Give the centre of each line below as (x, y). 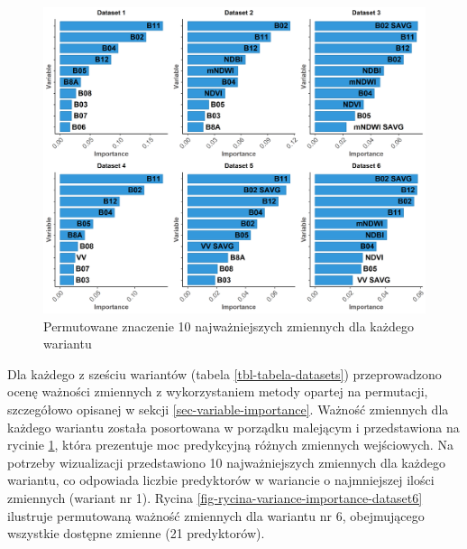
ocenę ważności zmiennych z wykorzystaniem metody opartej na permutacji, (218, 391)
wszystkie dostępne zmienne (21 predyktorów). (136, 533)
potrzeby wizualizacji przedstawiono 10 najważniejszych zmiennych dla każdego (226, 462)
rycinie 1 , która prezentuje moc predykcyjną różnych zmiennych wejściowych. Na (230, 445)
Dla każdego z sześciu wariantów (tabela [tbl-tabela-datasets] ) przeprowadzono (224, 373)
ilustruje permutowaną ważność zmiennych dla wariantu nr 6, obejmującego (216, 515)
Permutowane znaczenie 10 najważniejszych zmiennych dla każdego (229, 326)
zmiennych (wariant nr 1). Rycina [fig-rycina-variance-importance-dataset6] (215, 498)
